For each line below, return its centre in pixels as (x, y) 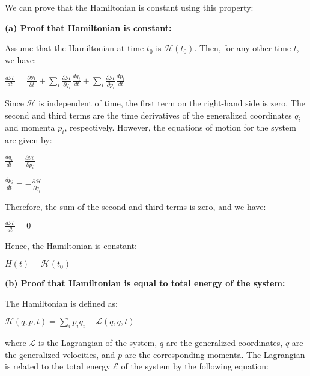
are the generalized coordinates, (224, 343)
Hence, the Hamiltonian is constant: (71, 245)
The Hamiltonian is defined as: (61, 303)
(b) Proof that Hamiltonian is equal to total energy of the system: (145, 283)
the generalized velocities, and (60, 354)
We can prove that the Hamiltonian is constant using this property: (129, 7)
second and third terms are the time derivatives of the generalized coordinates (148, 115)
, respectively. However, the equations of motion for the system (180, 127)
